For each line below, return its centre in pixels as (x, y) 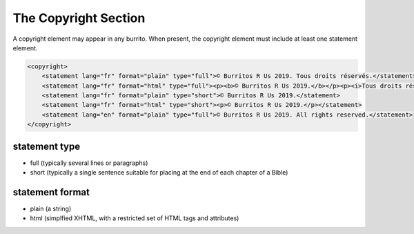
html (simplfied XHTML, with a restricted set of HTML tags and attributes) (135, 218)
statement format (51, 192)
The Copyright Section (79, 18)
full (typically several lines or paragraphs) (89, 163)
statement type (47, 146)
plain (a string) (51, 209)
